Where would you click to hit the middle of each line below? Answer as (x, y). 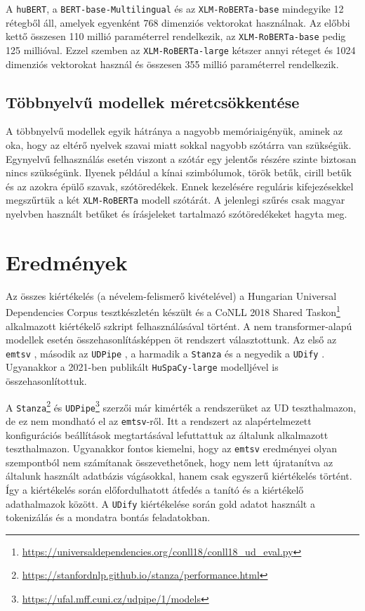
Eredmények (67, 262)
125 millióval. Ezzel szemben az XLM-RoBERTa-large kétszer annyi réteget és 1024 (181, 50)
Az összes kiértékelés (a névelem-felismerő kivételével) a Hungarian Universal (171, 295)
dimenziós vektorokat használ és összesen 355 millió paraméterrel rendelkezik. (172, 64)
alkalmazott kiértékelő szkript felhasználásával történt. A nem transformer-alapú (179, 326)
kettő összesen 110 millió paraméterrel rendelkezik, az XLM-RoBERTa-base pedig (176, 36)
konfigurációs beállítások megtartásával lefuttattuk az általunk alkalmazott (167, 434)
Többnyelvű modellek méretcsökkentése (153, 101)
